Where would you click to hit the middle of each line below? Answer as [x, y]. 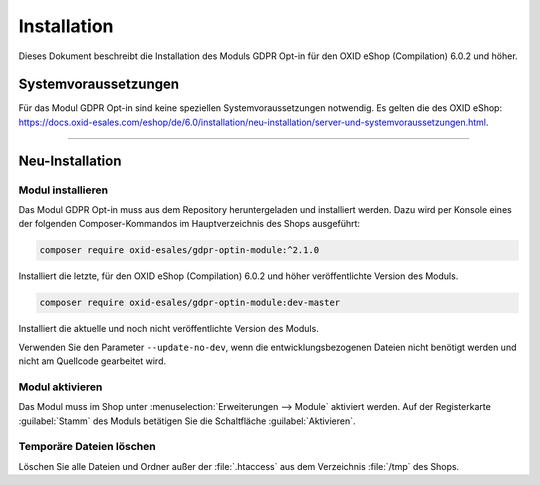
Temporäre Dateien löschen [87, 447]
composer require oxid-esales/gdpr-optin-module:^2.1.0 [179, 250]
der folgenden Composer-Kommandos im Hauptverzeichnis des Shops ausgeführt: [189, 224]
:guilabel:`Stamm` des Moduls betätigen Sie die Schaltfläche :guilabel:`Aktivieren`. [187, 421]
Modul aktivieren [60, 387]
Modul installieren [63, 190]
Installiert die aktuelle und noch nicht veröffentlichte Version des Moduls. [168, 329]
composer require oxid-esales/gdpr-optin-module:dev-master [190, 303]
